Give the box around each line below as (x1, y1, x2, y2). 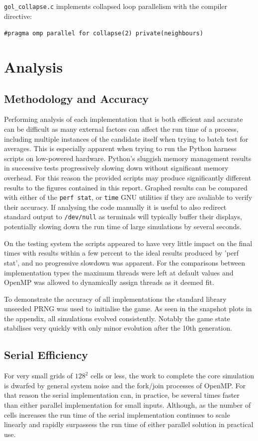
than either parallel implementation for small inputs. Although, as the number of (4, 400, 251, 410)
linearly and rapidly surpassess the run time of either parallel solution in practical (4, 419, 254, 430)
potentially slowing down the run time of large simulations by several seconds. (4, 221, 242, 232)
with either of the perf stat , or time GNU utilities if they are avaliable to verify (4, 192, 253, 202)
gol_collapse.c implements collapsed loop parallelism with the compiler (4, 1, 227, 11)
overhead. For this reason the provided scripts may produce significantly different (4, 173, 252, 183)
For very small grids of (4, 370, 73, 381)
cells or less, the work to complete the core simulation (90, 370, 255, 381)
